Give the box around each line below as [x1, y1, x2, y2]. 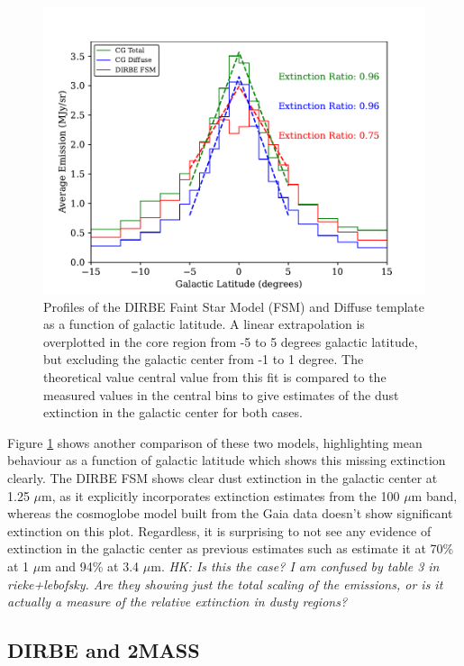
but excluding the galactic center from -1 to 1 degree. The [43, 350, 364, 369]
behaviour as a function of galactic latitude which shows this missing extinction [7, 451, 446, 470]
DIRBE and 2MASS [7, 636, 200, 664]
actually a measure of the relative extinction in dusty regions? [7, 592, 348, 611]
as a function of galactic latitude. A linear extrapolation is [43, 315, 365, 333]
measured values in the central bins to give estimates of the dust [43, 385, 399, 404]
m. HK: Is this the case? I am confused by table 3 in [150, 556, 440, 575]
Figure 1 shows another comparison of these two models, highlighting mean [7, 433, 423, 452]
